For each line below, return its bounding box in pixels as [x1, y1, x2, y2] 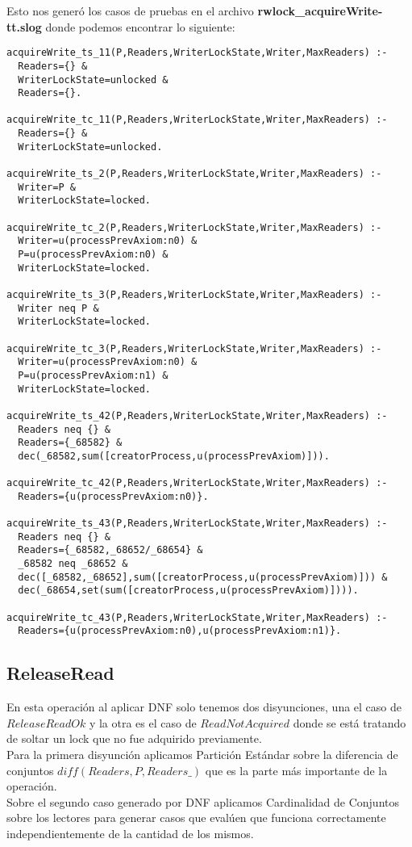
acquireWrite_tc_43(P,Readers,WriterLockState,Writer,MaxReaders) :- [6, 611, 388, 623]
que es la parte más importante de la [205, 761, 388, 778]
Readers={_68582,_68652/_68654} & [18, 544, 203, 556]
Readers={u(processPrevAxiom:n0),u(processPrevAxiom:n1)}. [18, 625, 342, 637]
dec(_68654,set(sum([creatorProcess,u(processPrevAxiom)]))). [18, 585, 359, 597]
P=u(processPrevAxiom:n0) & [18, 249, 169, 261]
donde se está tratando [293, 714, 406, 731]
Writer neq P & [18, 302, 99, 314]
